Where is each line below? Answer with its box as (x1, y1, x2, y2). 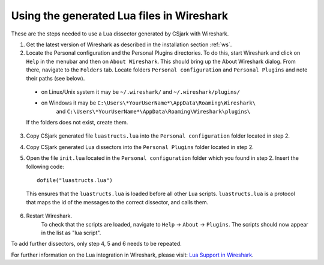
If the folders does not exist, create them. (26, 119, 128, 126)
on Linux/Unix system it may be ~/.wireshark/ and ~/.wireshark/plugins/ (41, 88, 240, 96)
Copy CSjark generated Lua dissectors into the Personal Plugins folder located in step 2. (26, 143, 254, 150)
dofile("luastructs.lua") (37, 177, 113, 184)
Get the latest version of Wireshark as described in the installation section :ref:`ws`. (26, 41, 232, 48)
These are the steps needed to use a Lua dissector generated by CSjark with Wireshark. (11, 30, 229, 37)
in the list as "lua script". (41, 229, 101, 236)
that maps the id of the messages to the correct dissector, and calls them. (26, 198, 209, 206)
